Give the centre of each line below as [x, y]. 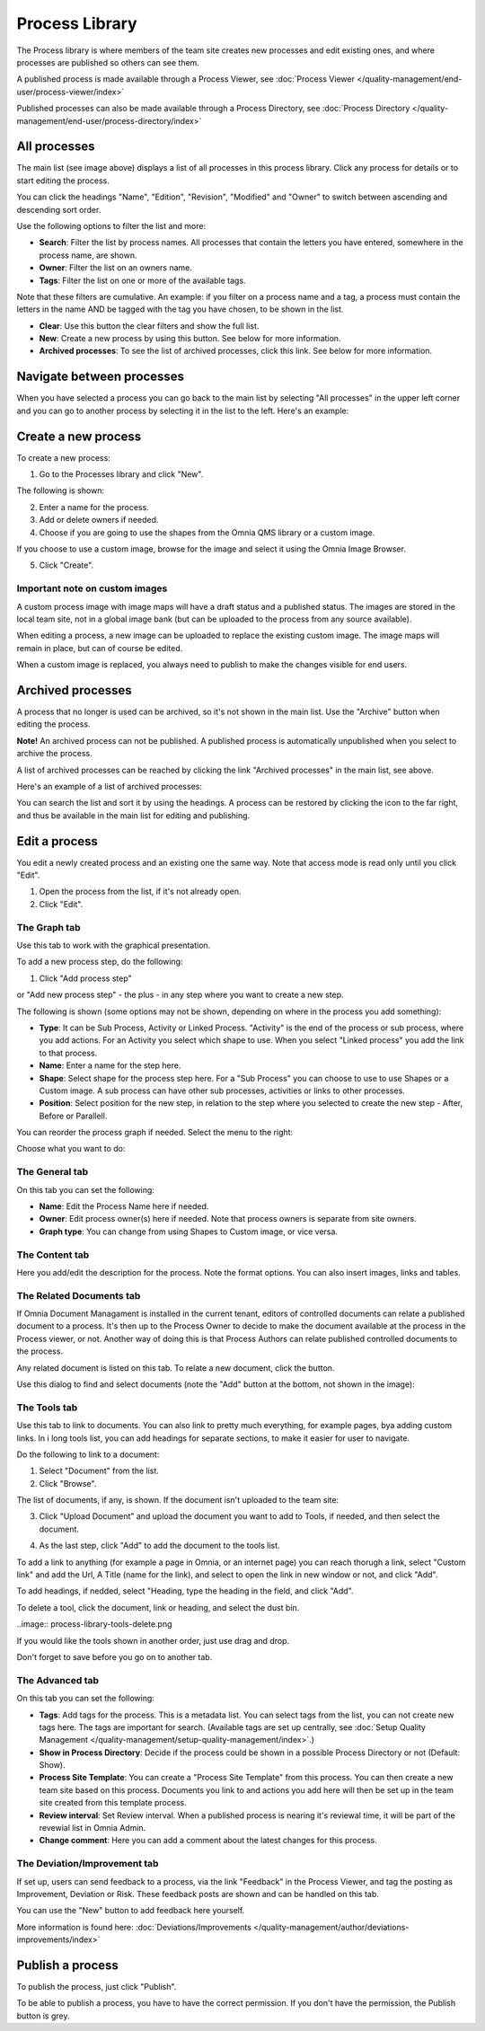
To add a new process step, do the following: [100, 962]
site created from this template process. [113, 1803]
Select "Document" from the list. [99, 1471]
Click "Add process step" [85, 978]
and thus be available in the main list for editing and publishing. [133, 815]
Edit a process [57, 841]
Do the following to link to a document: [88, 1454]
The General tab [53, 1172]
